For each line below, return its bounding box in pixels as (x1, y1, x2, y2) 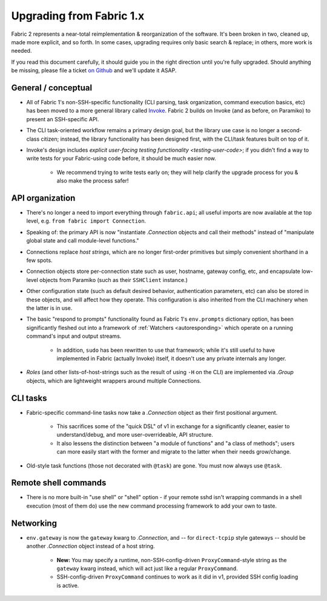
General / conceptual (11, 82, 93, 93)
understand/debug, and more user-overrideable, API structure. (56, 431, 213, 438)
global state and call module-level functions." (26, 237, 139, 244)
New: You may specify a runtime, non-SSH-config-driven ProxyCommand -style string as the (56, 556, 287, 563)
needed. (11, 47, 32, 55)
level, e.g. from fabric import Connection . (26, 217, 147, 224)
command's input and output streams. (26, 332, 122, 340)
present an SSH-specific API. (26, 115, 99, 123)
